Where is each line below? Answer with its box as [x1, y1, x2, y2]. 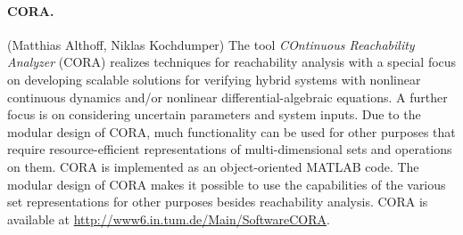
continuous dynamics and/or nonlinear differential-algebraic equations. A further [7, 87, 448, 106]
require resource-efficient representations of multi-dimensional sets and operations [7, 140, 452, 158]
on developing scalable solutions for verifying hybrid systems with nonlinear [7, 69, 421, 88]
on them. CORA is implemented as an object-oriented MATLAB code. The [7, 157, 419, 175]
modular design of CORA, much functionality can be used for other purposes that [7, 122, 456, 141]
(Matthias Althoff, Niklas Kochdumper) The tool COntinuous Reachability [7, 35, 415, 53]
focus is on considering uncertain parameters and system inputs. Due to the [7, 105, 421, 124]
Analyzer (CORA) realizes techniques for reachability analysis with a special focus [7, 53, 457, 71]
